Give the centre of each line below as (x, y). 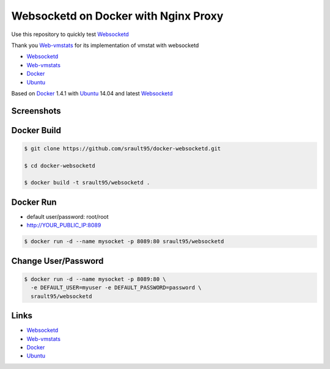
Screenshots (36, 111)
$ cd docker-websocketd (60, 166)
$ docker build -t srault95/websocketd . (87, 183)
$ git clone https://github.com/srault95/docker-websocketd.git (123, 148)
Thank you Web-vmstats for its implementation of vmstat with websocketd (105, 45)
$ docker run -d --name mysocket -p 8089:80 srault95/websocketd (124, 242)
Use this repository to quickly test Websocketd (70, 34)
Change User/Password (57, 261)
